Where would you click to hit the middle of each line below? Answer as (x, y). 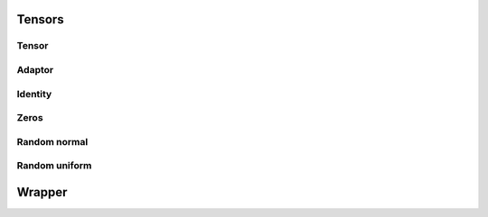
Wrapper (42, 192)
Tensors (40, 19)
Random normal (52, 141)
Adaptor (35, 69)
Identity (34, 94)
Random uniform (54, 166)
